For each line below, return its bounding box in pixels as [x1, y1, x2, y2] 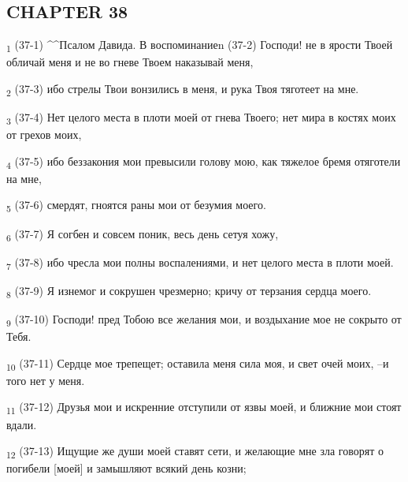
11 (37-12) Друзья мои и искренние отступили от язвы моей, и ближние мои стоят [6, 398, 402, 417]
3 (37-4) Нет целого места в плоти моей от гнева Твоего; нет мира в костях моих [6, 109, 396, 127]
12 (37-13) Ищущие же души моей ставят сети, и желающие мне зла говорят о [6, 443, 384, 461]
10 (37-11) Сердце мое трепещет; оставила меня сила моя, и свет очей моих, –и [6, 354, 389, 373]
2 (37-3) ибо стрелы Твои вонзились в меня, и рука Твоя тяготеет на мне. [6, 80, 359, 99]
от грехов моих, [6, 126, 82, 143]
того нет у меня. [6, 372, 85, 388]
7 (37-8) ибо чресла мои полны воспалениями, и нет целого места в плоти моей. [6, 253, 394, 272]
